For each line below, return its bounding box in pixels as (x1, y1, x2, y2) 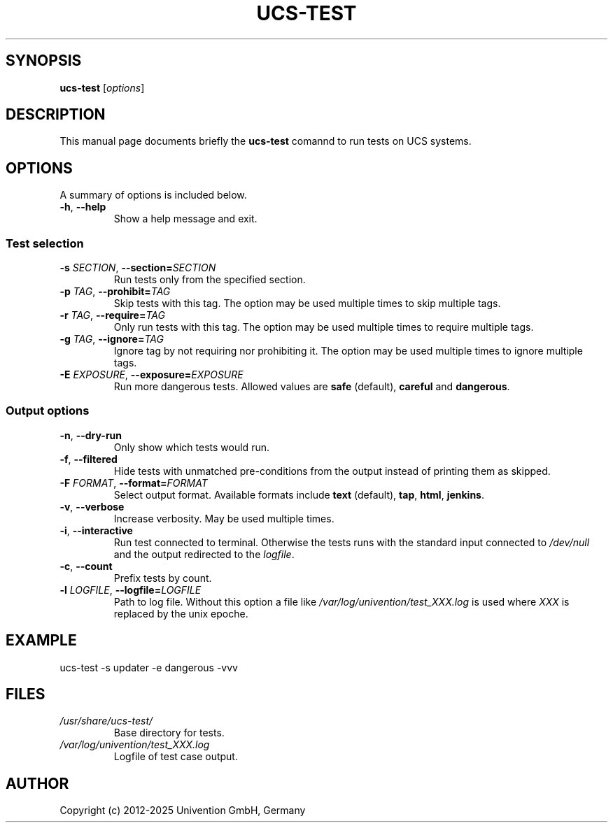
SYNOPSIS (6, 52, 82, 70)
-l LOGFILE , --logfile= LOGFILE (59, 583, 202, 596)
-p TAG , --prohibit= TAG (59, 285, 171, 298)
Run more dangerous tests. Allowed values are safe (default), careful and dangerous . (113, 380, 510, 393)
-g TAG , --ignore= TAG (59, 333, 164, 345)
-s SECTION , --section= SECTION (59, 262, 216, 274)
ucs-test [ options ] (59, 81, 145, 94)
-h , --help (59, 201, 106, 213)
